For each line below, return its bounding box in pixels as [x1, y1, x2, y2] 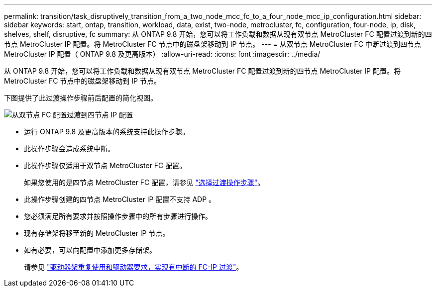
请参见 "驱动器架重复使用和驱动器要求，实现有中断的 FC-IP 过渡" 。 [24, 263, 243, 271]
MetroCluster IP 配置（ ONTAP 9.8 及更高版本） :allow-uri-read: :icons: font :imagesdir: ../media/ [4, 50, 321, 58]
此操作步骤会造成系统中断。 [24, 144, 114, 153]
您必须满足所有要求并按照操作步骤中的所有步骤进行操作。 [24, 212, 212, 220]
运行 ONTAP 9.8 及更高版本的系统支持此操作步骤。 [24, 127, 190, 136]
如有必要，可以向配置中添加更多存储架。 [24, 246, 156, 254]
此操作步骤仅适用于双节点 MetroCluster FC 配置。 [24, 161, 187, 170]
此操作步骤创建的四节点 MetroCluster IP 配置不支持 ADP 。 [24, 195, 216, 203]
